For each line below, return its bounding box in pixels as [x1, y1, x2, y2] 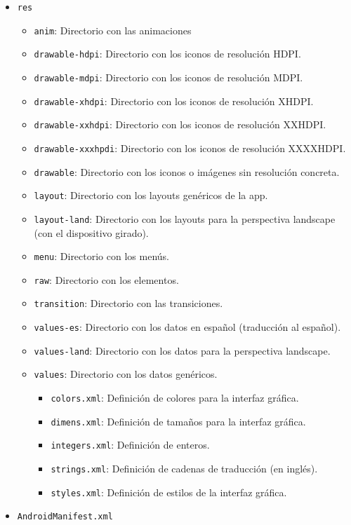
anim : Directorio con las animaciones [34, 22, 192, 37]
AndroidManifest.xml [17, 512, 113, 522]
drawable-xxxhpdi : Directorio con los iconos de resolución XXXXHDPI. [34, 140, 346, 155]
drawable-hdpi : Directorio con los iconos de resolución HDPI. [34, 46, 301, 61]
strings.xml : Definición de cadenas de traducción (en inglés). [51, 461, 318, 476]
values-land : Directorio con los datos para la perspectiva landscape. [34, 343, 331, 357]
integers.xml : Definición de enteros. [51, 437, 210, 452]
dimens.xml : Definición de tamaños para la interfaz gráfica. [51, 414, 306, 428]
